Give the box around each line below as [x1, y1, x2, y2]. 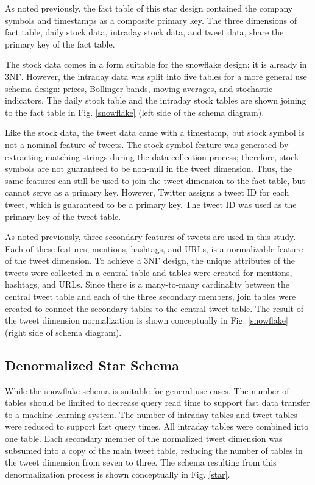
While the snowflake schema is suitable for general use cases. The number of [5, 384, 289, 397]
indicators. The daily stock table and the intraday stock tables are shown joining [5, 94, 306, 107]
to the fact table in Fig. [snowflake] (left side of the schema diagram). [5, 105, 264, 118]
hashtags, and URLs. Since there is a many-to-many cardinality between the [5, 278, 290, 291]
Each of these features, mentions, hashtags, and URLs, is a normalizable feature [5, 242, 303, 255]
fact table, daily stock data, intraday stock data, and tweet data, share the [5, 26, 284, 38]
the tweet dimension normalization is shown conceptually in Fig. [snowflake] [5, 314, 288, 327]
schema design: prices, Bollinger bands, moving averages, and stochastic [5, 82, 273, 94]
